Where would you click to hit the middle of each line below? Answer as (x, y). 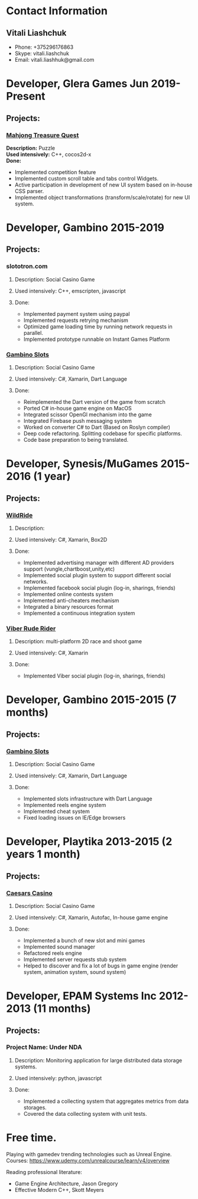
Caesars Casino (30, 893)
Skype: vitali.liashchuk (42, 53)
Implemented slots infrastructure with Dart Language (88, 799)
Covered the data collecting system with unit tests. (85, 1113)
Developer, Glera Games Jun (77, 84)
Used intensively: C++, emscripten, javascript (70, 291)
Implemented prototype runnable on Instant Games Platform (97, 339)
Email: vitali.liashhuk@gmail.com (54, 60)
